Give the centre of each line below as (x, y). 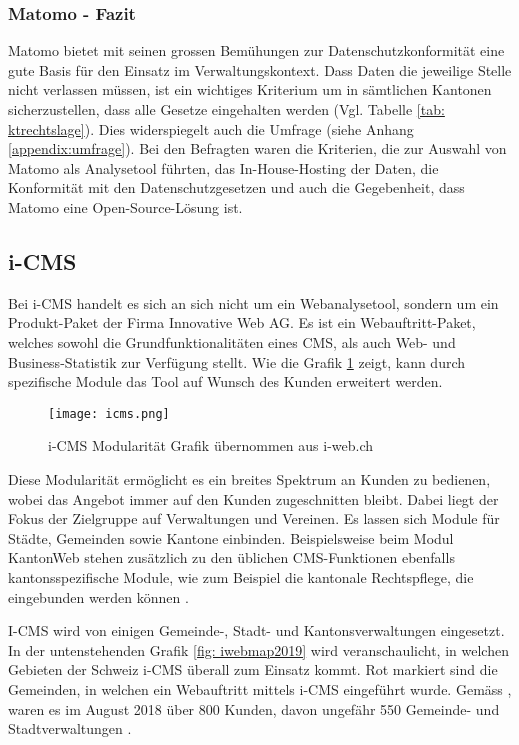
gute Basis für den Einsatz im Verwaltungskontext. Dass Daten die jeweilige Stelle (260, 69)
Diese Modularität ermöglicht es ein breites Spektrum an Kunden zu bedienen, (249, 478)
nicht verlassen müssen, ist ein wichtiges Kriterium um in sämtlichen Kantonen (250, 89)
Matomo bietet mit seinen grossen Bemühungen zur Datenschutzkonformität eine (256, 50)
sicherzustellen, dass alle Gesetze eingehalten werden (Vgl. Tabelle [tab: (226, 109)
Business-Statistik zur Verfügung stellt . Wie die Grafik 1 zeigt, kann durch (237, 361)
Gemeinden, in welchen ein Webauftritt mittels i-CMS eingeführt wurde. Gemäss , (260, 688)
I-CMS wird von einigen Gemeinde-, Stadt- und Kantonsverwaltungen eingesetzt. (256, 630)
